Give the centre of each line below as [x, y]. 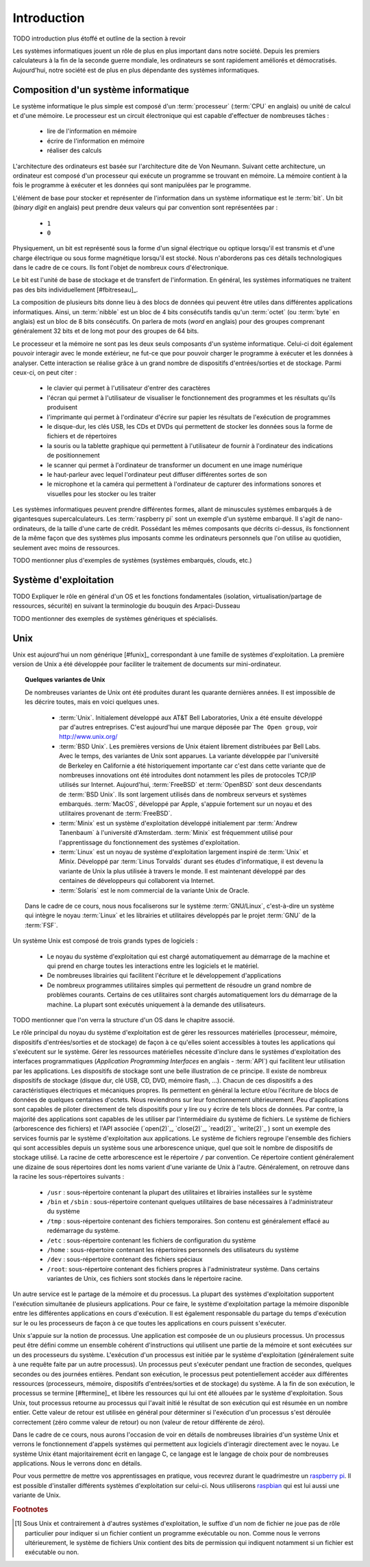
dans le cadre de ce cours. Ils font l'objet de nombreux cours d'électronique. [121, 268]
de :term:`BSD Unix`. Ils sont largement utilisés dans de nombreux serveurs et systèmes [183, 794]
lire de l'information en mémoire [92, 131]
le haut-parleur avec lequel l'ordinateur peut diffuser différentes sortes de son [157, 474]
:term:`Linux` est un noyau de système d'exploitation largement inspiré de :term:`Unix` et [184, 852]
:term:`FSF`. [41, 925]
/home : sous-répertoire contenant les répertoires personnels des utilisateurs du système [173, 1249]
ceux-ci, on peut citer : [45, 373]
